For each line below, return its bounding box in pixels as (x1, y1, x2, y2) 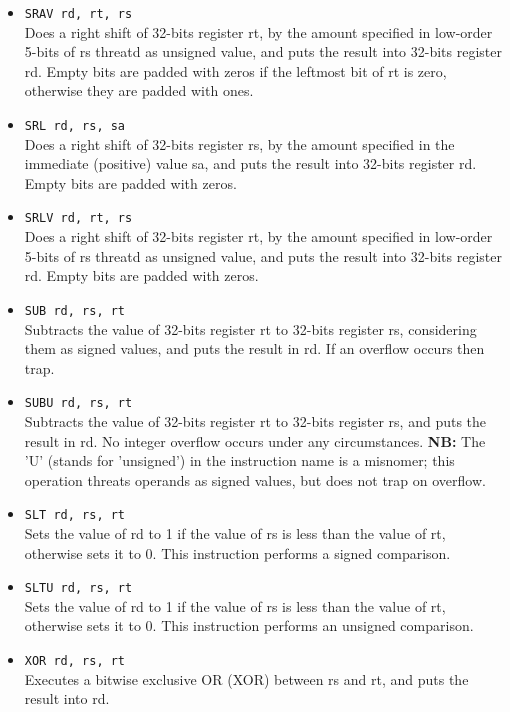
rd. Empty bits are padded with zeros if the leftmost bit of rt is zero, (24, 60, 447, 81)
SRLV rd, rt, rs (24, 211, 133, 226)
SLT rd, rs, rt (24, 508, 126, 523)
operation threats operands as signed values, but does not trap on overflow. (24, 469, 486, 490)
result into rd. (24, 688, 110, 709)
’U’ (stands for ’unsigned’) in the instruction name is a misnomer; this (24, 450, 455, 471)
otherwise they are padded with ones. (24, 80, 254, 101)
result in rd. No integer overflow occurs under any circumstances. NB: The (24, 430, 486, 451)
